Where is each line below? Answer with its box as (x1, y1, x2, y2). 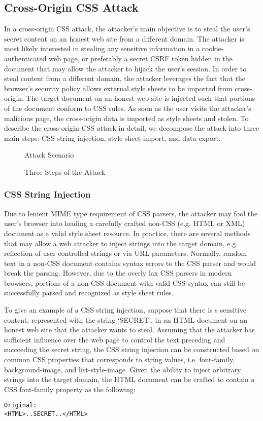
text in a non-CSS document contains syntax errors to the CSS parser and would (4, 257, 256, 268)
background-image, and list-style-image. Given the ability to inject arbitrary (4, 364, 241, 374)
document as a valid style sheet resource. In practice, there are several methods (4, 227, 251, 238)
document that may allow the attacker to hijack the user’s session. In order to (4, 63, 247, 73)
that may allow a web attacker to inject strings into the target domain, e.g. (4, 238, 238, 248)
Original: (4, 402, 37, 409)
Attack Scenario (24, 149, 74, 160)
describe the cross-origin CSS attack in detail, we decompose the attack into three (4, 123, 259, 133)
